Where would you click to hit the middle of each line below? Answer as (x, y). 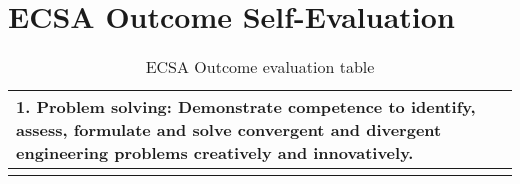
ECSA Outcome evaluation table (260, 67)
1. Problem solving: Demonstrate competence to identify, (246, 107)
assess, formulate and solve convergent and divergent (229, 130)
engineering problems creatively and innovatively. (215, 153)
